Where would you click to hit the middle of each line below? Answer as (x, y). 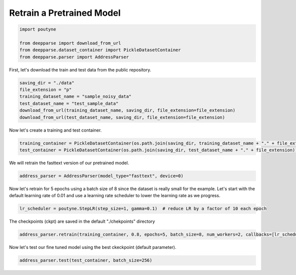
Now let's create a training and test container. (55, 130)
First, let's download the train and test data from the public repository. (80, 69)
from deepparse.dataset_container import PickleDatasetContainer (100, 50)
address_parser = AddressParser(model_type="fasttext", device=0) (101, 176)
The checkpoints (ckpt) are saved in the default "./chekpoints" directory (82, 221)
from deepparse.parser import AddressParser (74, 57)
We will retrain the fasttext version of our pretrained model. (69, 163)
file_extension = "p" (46, 90)
